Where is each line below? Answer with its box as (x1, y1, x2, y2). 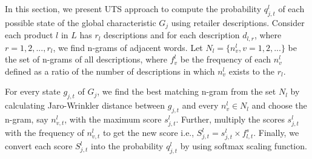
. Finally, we (253, 126, 299, 139)
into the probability (91, 140, 164, 152)
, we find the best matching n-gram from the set (97, 85, 276, 98)
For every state (5, 85, 61, 98)
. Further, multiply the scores (176, 113, 285, 126)
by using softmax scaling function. (180, 140, 307, 152)
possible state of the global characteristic (5, 16, 156, 29)
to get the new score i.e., (102, 126, 194, 139)
